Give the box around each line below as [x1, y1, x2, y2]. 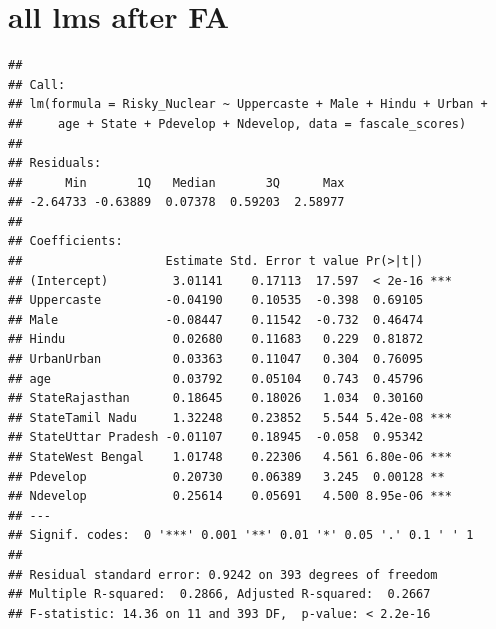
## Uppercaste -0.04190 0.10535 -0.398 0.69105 [8, 293, 424, 308]
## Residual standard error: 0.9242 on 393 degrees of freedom [8, 567, 438, 582]
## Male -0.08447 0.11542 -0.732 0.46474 [8, 312, 424, 327]
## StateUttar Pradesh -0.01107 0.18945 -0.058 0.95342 [8, 430, 424, 445]
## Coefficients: [8, 234, 123, 249]
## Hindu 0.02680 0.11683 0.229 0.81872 [8, 332, 424, 347]
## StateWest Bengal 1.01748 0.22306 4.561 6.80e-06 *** [8, 450, 452, 464]
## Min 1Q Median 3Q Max [8, 175, 345, 190]
